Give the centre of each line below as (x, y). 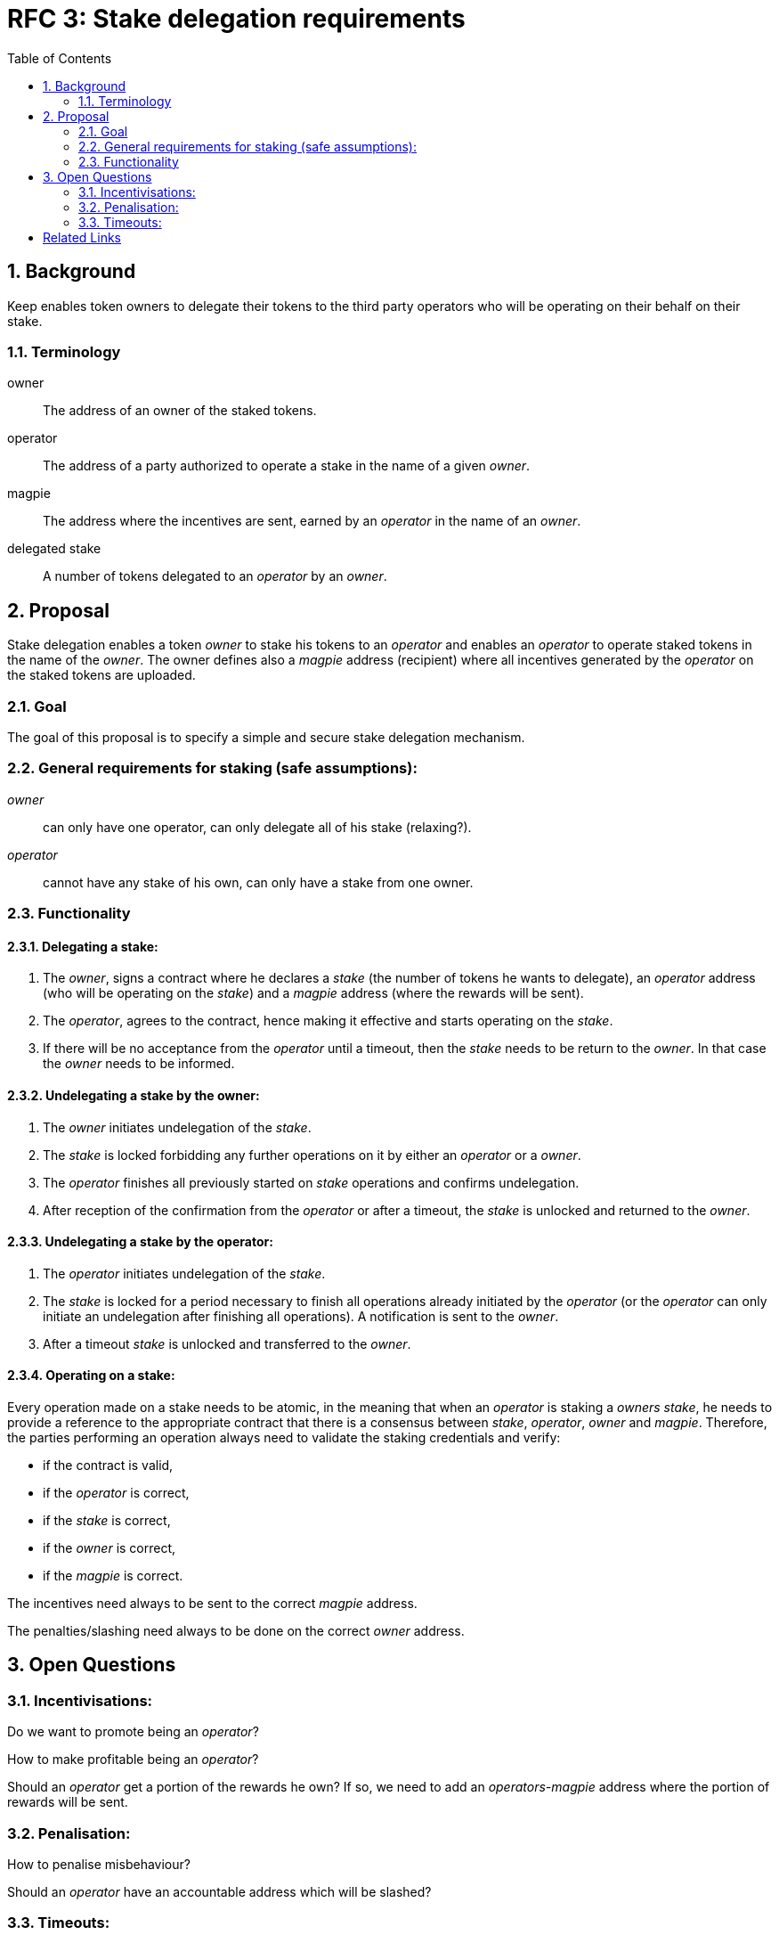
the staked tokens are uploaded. (101, 675)
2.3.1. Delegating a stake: (83, 946)
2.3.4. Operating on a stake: (91, 1376)
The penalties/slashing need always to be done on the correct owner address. (236, 1630)
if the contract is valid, (108, 1465)
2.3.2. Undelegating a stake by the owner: (134, 1095)
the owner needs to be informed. (139, 1064)
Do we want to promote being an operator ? (133, 1732)
